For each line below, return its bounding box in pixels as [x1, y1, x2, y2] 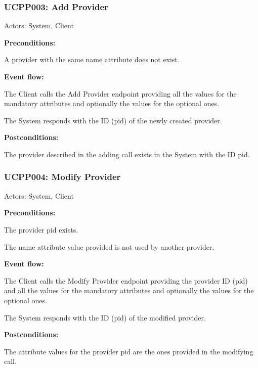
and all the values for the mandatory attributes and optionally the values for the [4, 285, 254, 296]
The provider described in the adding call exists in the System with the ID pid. [4, 149, 250, 159]
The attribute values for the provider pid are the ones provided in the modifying [4, 346, 253, 356]
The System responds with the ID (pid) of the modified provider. [4, 312, 206, 323]
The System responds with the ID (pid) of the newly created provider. [4, 115, 222, 125]
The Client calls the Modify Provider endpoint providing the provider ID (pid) [4, 275, 248, 286]
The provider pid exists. [4, 224, 78, 235]
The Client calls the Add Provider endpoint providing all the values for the [4, 88, 237, 99]
